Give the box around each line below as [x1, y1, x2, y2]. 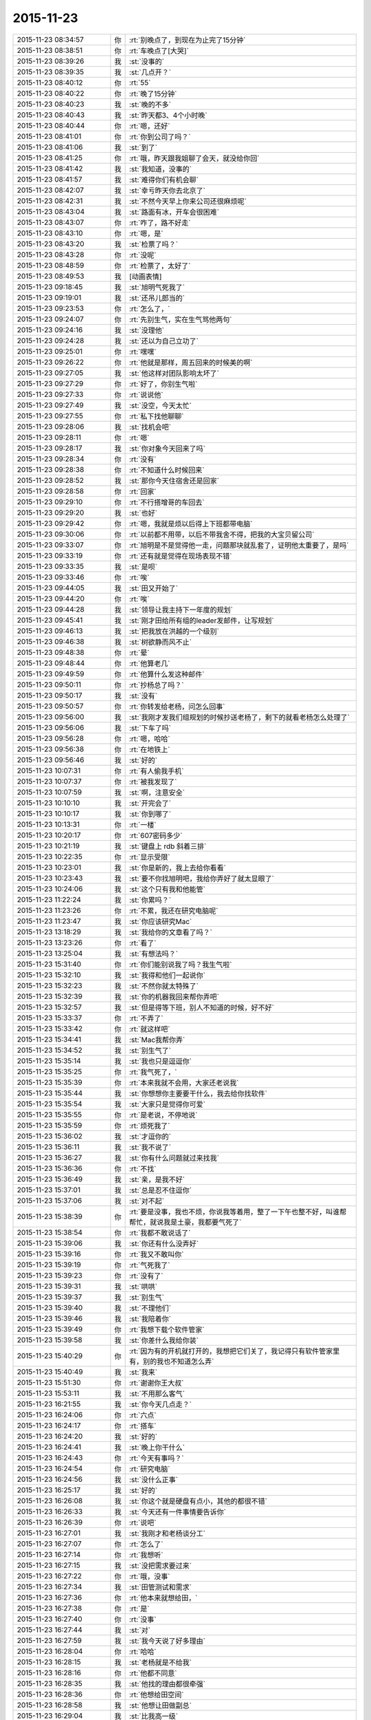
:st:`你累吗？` [128, 895, 172, 905]
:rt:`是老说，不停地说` [128, 1110, 198, 1119]
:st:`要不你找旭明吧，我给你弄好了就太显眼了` [128, 874, 275, 883]
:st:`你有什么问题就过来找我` [128, 1153, 220, 1163]
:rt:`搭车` [128, 1421, 157, 1430]
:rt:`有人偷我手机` [128, 766, 184, 775]
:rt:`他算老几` [128, 658, 170, 668]
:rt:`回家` [128, 486, 157, 496]
